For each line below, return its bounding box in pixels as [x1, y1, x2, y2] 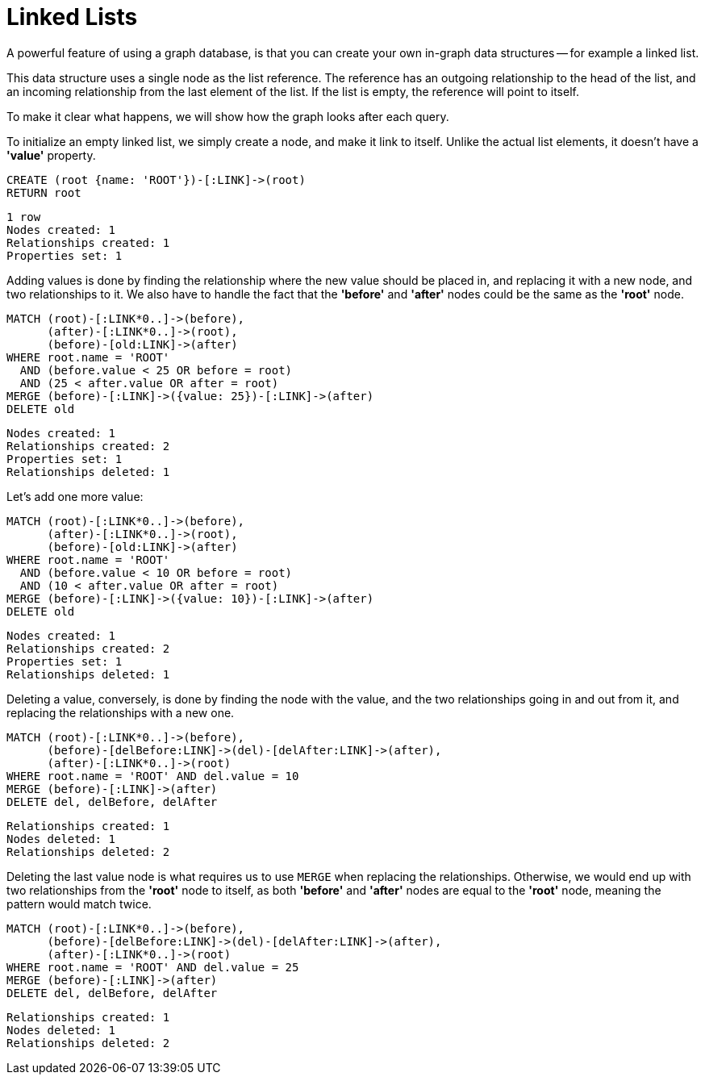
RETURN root [6, 186, 81, 199]
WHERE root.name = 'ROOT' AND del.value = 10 [6, 769, 299, 783]
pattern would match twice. [6, 896, 152, 911]
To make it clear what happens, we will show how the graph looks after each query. [6, 109, 449, 123]
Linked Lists [6, 3, 138, 31]
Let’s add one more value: [6, 489, 144, 503]
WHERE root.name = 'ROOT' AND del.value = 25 [6, 960, 299, 974]
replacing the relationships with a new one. [6, 705, 235, 720]
